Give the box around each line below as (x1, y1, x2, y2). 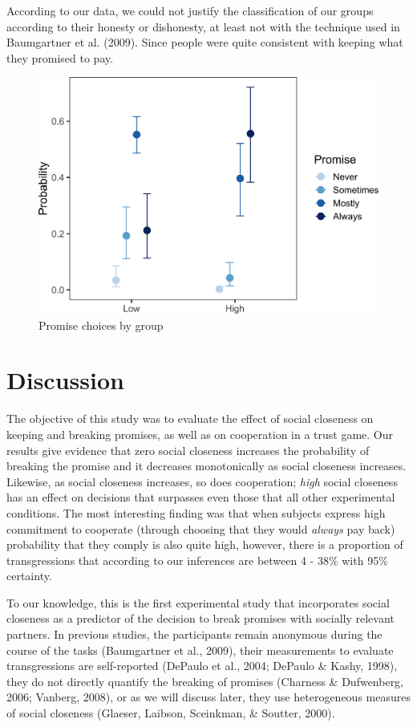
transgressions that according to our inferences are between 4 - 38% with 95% (6, 551, 388, 568)
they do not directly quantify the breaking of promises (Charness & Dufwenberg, (6, 672, 404, 689)
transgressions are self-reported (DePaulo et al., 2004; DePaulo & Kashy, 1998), (6, 657, 398, 674)
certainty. (6, 567, 52, 584)
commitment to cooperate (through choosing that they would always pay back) (6, 520, 395, 537)
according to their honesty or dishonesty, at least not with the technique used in (6, 18, 400, 35)
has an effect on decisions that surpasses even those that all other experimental (6, 489, 395, 506)
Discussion (6, 363, 124, 396)
